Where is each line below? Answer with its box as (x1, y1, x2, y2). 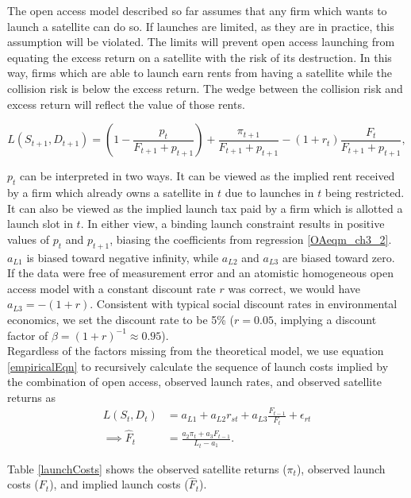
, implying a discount (273, 311, 377, 327)
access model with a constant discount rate (7, 280, 216, 296)
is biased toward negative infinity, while (26, 249, 219, 265)
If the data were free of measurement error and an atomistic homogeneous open (7, 264, 394, 281)
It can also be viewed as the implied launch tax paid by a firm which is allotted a (7, 199, 403, 216)
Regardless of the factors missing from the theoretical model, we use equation (7, 342, 384, 359)
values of (7, 230, 49, 247)
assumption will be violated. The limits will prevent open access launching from (7, 33, 395, 50)
